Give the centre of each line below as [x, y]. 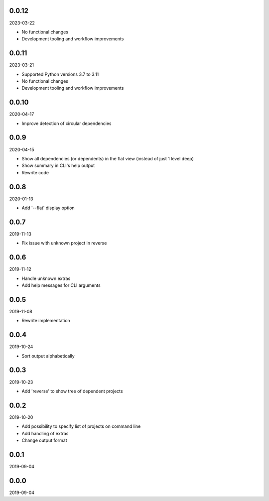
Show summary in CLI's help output [58, 166]
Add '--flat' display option [48, 208]
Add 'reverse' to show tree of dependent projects [72, 391]
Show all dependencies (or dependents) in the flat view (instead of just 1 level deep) [108, 158]
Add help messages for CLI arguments [61, 285]
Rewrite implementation [46, 321]
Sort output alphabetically [48, 356]
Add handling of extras [45, 433]
